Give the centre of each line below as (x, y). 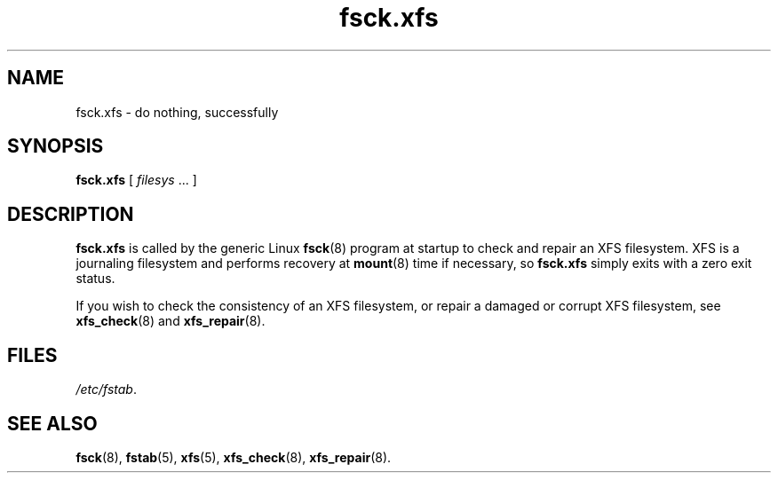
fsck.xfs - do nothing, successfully (177, 112)
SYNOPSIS (56, 146)
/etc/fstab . (106, 390)
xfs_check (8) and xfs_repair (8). (171, 321)
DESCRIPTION (71, 214)
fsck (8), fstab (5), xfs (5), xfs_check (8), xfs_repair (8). (234, 457)
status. (95, 279)
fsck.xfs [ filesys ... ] (136, 180)
